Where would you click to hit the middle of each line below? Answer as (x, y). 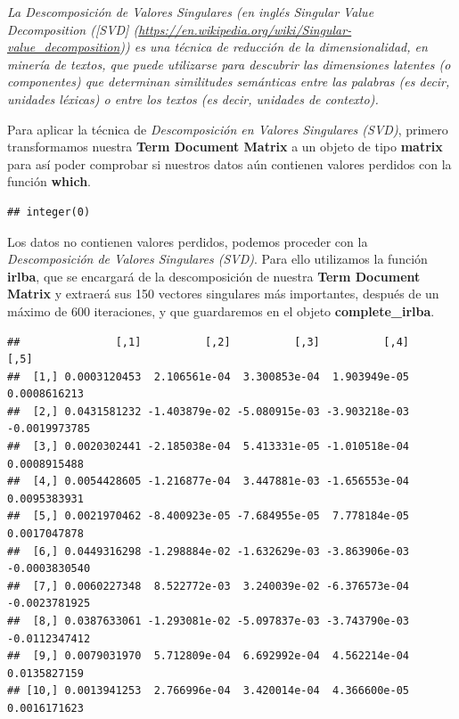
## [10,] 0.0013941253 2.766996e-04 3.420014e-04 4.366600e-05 (209, 691)
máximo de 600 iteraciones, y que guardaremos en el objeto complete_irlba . (221, 310)
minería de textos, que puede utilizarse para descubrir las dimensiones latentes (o (229, 64)
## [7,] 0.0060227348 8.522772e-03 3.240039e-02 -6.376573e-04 (209, 586)
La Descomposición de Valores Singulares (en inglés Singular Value (191, 12)
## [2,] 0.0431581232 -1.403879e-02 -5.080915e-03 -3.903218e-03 (209, 411)
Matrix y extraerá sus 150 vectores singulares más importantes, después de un (223, 294)
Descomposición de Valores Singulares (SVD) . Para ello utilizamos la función (217, 259)
